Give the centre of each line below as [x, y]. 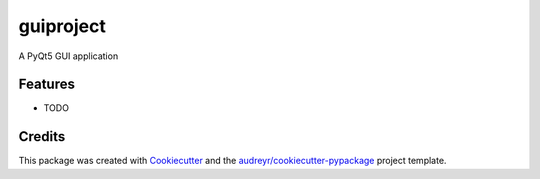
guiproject [62, 26]
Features [46, 84]
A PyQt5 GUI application [68, 56]
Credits [42, 136]
